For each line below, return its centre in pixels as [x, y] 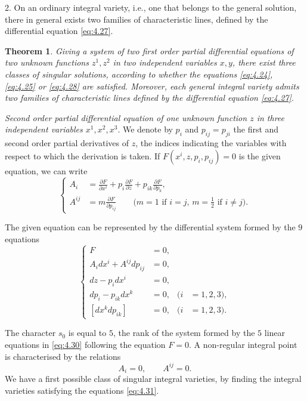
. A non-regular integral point [243, 344]
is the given [260, 155]
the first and [256, 129]
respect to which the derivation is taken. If [83, 155]
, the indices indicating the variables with [211, 143]
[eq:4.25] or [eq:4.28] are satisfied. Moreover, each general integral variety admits [152, 86]
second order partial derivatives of [67, 143]
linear [275, 333]
